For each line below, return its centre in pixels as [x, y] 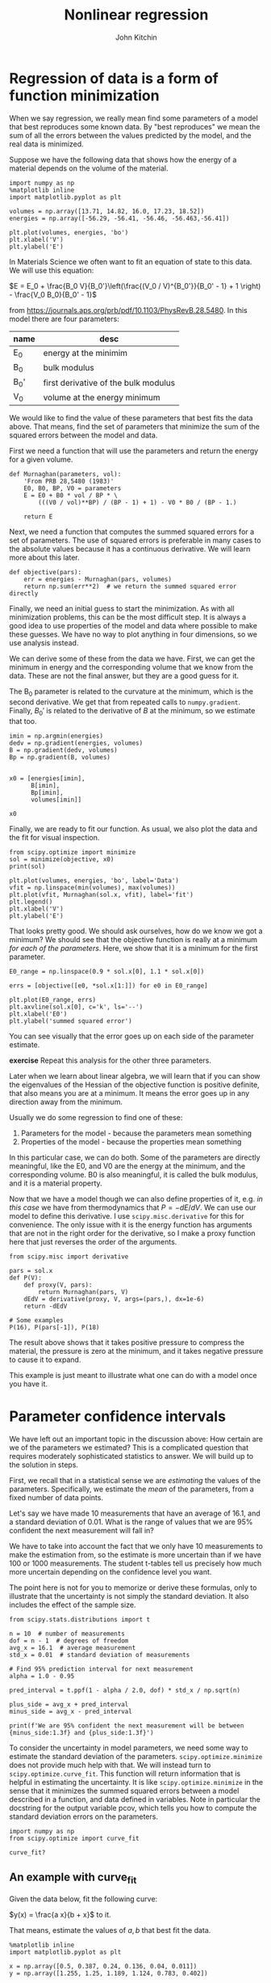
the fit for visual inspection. [54, 838]
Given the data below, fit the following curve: [83, 1899]
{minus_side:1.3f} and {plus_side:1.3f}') [81, 1732]
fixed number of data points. [56, 1497]
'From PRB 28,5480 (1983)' [69, 482]
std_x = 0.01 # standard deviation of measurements [100, 1655]
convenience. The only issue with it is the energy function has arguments [131, 1225]
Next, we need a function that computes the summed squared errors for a [132, 532]
